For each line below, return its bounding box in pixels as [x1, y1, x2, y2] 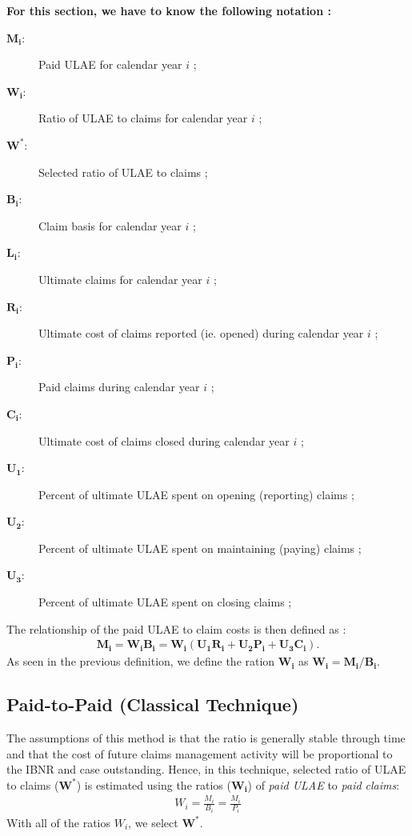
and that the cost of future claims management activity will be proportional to [6, 745, 393, 762]
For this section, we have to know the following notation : [6, 2, 331, 18]
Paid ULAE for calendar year [38, 56, 182, 73]
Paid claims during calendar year [38, 378, 200, 395]
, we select [128, 814, 178, 830]
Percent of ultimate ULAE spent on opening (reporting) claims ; [38, 486, 354, 502]
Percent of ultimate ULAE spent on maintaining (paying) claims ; [38, 539, 362, 556]
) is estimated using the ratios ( [76, 776, 231, 793]
